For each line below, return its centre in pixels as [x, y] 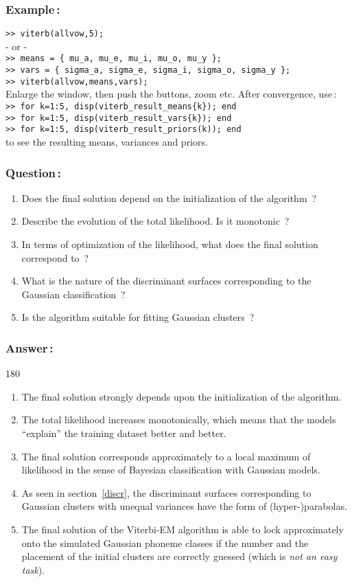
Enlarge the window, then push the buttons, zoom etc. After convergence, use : [171, 94]
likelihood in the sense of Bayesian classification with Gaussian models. [171, 470]
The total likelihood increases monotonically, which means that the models [179, 419]
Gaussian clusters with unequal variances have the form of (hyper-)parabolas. [184, 506]
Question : [33, 172]
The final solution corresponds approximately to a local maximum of [166, 456]
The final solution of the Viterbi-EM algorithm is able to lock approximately [183, 529]
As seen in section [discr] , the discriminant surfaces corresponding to [166, 492]
